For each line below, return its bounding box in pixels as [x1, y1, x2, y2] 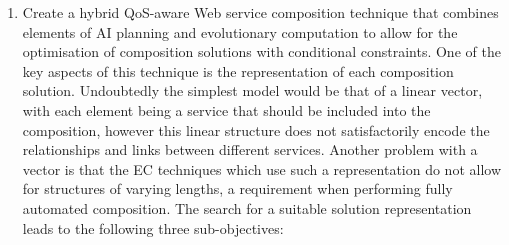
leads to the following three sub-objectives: [22, 217, 284, 238]
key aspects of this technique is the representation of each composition [22, 60, 454, 81]
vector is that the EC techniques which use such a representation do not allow [22, 158, 502, 179]
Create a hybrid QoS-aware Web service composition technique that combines [22, 2, 499, 22]
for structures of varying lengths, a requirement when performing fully [22, 178, 453, 199]
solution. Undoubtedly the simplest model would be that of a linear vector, [22, 80, 483, 101]
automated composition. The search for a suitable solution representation [22, 197, 472, 218]
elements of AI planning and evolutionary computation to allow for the [22, 21, 458, 42]
